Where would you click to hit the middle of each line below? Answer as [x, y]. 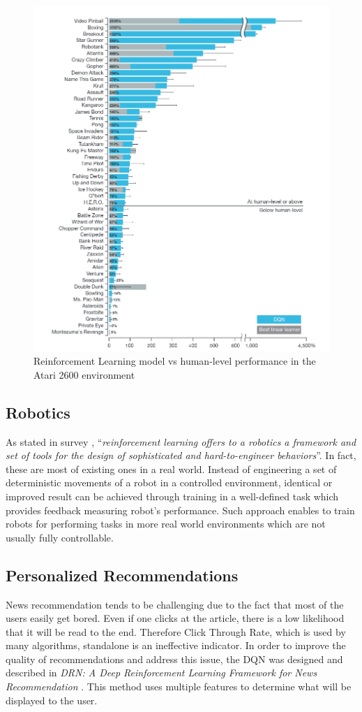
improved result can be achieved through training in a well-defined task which [172, 496]
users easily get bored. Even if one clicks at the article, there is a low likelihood [175, 618]
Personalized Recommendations [122, 575]
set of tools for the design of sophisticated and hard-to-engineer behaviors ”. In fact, [181, 455]
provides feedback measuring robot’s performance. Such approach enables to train [180, 510]
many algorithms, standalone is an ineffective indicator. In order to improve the [176, 645]
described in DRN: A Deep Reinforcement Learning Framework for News [161, 673]
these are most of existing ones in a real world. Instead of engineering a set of [171, 468]
